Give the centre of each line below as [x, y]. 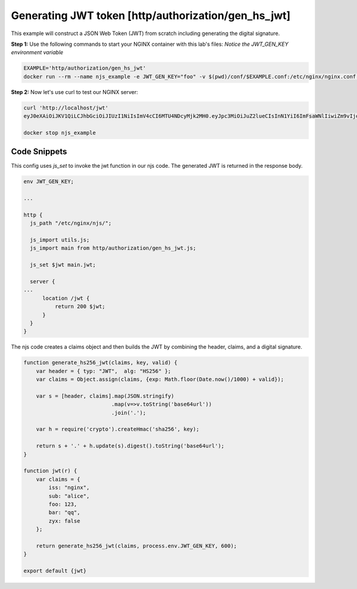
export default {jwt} [55, 571]
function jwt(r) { [50, 471]
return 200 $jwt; [80, 307]
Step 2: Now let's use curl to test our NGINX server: [74, 92]
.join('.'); [129, 413]
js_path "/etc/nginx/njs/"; [71, 223]
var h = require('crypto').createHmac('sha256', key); [118, 429]
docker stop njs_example [60, 133]
